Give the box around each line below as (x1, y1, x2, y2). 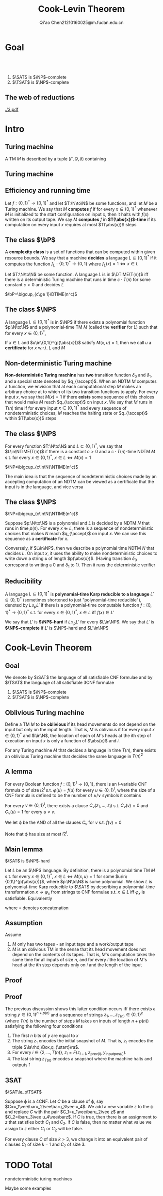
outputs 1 (12, 1062, 31, 1068)
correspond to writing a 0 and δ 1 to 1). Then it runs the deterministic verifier (5, 562, 156, 569)
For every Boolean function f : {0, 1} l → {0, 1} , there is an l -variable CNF (5, 780, 147, 787)
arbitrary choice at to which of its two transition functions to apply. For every (5, 389, 158, 395)
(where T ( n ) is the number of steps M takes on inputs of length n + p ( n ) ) (5, 1018, 149, 1024)
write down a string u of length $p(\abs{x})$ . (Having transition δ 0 (5, 556, 137, 563)
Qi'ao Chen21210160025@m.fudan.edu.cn (39, 20, 124, 25)
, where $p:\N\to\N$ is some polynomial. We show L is (44, 878, 153, 884)
